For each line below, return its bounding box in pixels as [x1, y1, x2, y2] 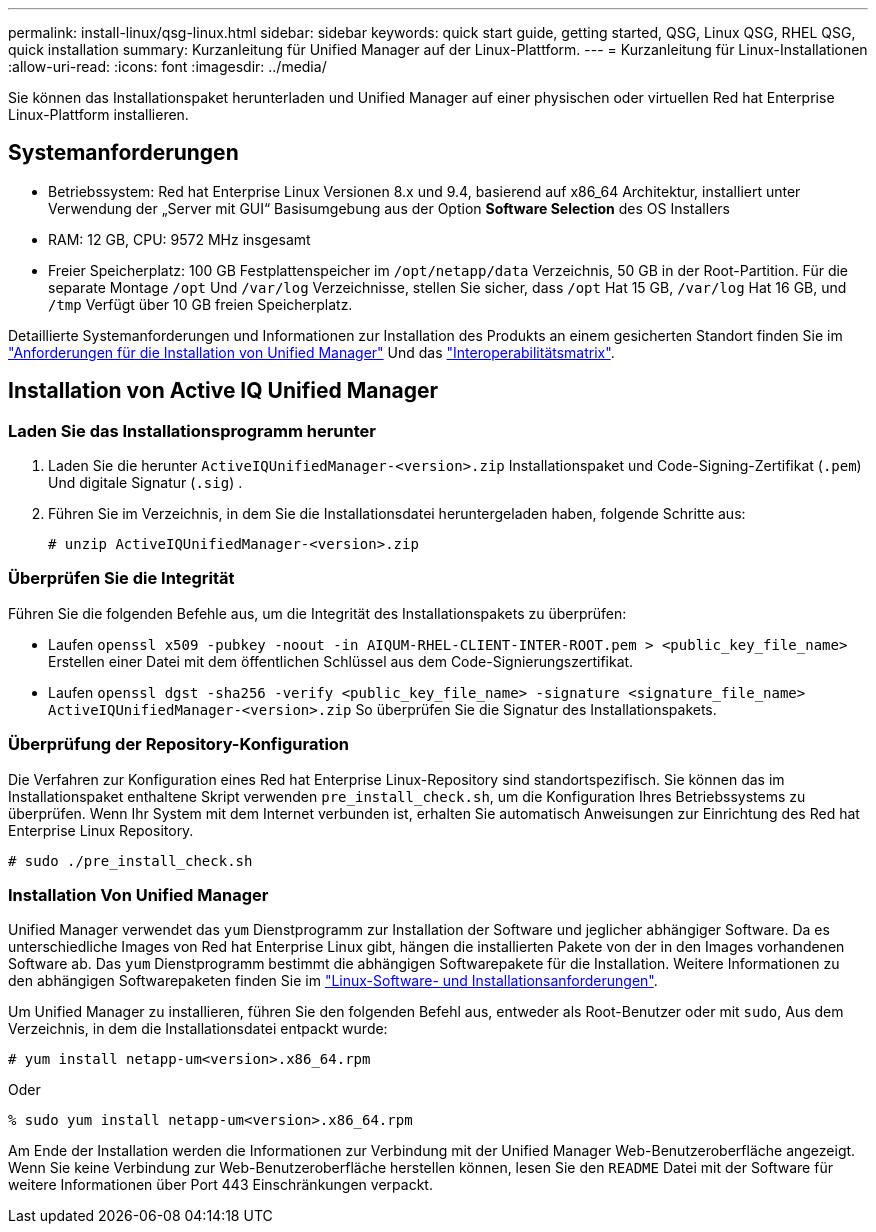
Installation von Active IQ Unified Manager [8, 378, 438, 404]
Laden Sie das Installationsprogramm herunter [8, 420, 376, 441]
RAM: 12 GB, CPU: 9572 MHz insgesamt [48, 230, 311, 248]
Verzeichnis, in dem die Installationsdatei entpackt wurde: [8, 1020, 388, 1038]
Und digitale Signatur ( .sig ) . [48, 474, 243, 492]
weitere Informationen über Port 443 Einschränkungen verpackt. [8, 1176, 433, 1194]
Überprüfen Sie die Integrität [8, 568, 235, 589]
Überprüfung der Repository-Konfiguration [8, 734, 350, 755]
